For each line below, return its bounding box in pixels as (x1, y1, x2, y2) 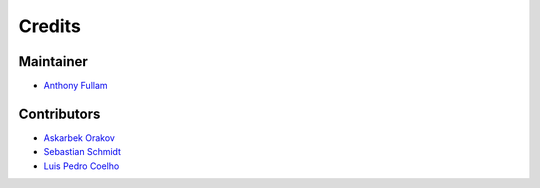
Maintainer (18, 53, 89, 70)
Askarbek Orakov (43, 131, 115, 144)
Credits (18, 15, 82, 37)
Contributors (18, 105, 101, 122)
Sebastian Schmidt (43, 146, 122, 158)
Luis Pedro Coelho (43, 160, 120, 172)
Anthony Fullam (43, 80, 109, 92)
